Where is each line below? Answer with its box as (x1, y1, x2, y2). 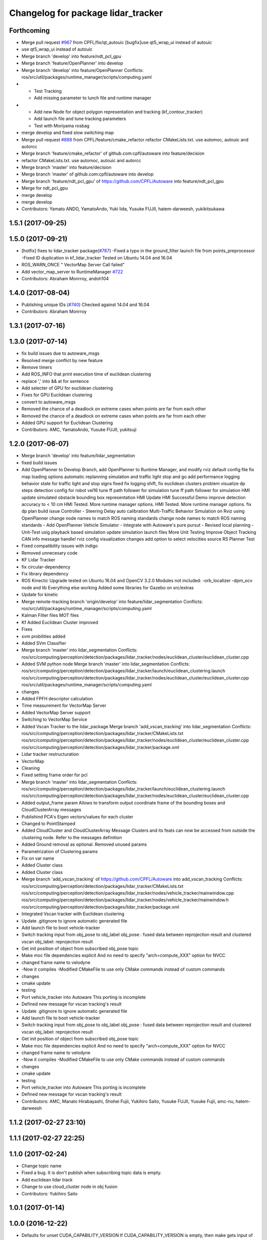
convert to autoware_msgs (21, 399, 76, 405)
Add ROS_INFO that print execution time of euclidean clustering (21, 371, 151, 377)
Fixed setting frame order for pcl (21, 772, 88, 778)
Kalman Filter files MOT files (21, 613, 79, 619)
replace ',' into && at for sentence (21, 378, 89, 384)
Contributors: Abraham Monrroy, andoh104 (21, 275, 109, 281)
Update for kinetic (21, 592, 58, 598)
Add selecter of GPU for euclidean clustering (21, 385, 113, 391)
